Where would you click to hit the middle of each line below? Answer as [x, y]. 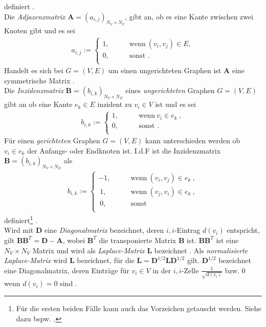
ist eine [227, 240]
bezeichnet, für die [106, 260]
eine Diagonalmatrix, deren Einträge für [67, 270]
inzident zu [115, 104]
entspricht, [243, 230]
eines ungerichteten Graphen [170, 90]
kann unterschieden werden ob [193, 140]
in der [162, 270]
